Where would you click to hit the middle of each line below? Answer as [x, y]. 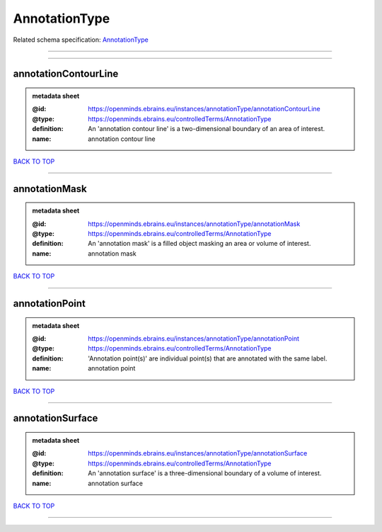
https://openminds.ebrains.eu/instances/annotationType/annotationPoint [194, 339]
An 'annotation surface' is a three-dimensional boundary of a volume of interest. [205, 473]
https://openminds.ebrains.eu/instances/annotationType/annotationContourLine [204, 109]
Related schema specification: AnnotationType [81, 40]
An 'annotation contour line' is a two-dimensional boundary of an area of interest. [207, 129]
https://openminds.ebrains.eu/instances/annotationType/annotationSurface [198, 453]
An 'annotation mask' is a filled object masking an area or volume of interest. [199, 244]
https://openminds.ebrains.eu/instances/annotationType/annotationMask [194, 224]
